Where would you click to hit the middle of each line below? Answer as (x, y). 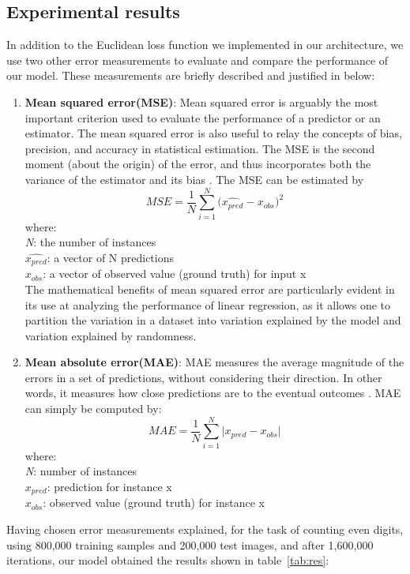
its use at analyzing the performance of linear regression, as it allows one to (208, 304)
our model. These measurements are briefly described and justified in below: (191, 75)
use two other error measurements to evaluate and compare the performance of (197, 60)
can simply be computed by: (93, 409)
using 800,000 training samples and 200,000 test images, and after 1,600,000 (190, 544)
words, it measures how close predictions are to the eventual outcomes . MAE (213, 393)
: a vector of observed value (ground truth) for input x (175, 274)
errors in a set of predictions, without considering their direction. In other (203, 377)
